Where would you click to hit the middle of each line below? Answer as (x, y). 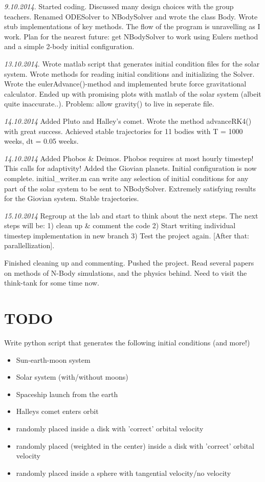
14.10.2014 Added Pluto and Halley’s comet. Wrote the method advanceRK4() (128, 120)
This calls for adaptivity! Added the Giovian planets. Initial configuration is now (130, 168)
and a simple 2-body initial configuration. (69, 46)
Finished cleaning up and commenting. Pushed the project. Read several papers (129, 263)
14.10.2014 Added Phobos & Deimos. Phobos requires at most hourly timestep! (129, 158)
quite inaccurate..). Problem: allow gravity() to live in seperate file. (109, 104)
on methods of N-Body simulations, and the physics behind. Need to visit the (126, 272)
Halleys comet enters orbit (57, 411)
